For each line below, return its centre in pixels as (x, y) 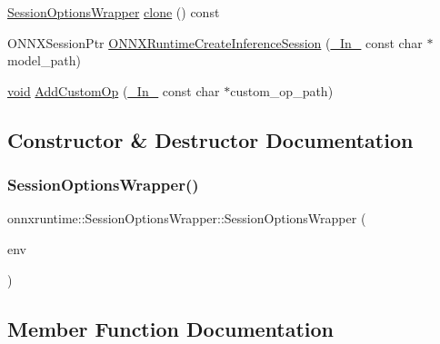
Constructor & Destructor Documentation (210, 139)
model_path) (44, 60)
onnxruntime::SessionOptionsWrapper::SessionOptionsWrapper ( (187, 218)
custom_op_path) (282, 90)
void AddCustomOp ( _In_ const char (114, 90)
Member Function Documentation (171, 328)
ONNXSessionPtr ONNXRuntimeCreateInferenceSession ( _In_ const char (215, 42)
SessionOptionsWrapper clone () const (114, 12)
